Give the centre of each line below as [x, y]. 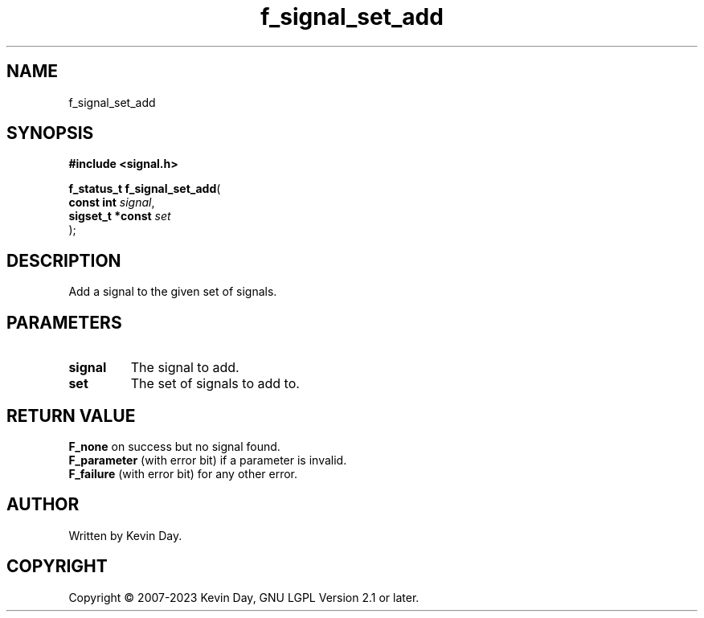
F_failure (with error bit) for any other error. [183, 473]
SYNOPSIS [50, 133]
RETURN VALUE [71, 415]
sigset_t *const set [120, 216]
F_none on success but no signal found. [174, 446]
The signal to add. [185, 368]
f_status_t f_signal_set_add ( [145, 189]
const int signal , [112, 203]
